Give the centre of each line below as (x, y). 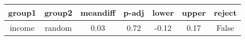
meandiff (98, 12)
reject (225, 12)
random (58, 28)
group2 (58, 12)
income (22, 28)
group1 (22, 12)
